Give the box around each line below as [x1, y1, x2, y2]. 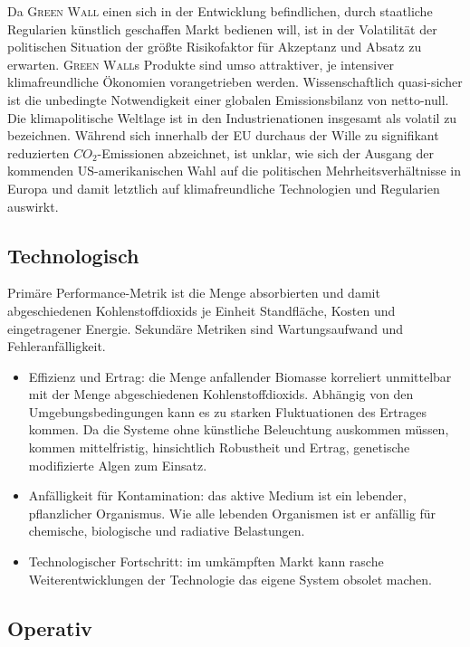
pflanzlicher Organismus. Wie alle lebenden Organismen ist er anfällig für [28, 503, 436, 522]
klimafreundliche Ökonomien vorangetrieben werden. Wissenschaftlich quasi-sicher [7, 72, 463, 91]
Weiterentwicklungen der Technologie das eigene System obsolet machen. [28, 569, 432, 588]
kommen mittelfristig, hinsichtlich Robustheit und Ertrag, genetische [28, 438, 410, 457]
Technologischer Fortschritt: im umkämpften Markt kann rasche [28, 552, 384, 571]
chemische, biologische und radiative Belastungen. [28, 521, 305, 540]
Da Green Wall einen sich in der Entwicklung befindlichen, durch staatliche [7, 2, 433, 20]
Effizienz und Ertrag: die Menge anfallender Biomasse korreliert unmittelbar [28, 366, 452, 385]
